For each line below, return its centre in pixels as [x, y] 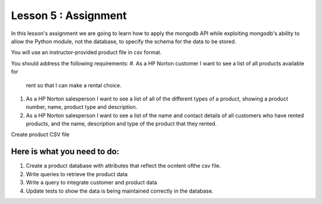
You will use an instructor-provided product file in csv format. [86, 52]
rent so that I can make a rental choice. [74, 85]
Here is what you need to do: [65, 152]
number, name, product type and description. [82, 107]
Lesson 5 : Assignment [69, 15]
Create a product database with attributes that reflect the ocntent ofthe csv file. [123, 166]
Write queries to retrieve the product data [77, 174]
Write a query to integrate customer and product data [92, 183]
